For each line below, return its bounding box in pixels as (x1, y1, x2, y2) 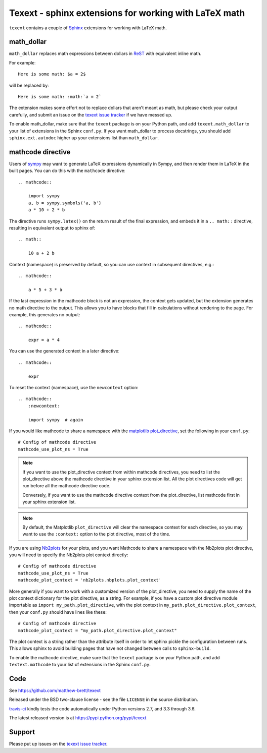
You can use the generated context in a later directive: (9, 348, 120, 354)
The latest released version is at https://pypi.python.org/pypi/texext (9, 715, 147, 721)
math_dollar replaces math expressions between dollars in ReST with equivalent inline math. (9, 51, 202, 57)
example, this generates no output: (9, 311, 80, 317)
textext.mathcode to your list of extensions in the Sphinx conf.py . (9, 662, 151, 668)
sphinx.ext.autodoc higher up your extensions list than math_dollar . (9, 134, 159, 141)
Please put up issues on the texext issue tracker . (9, 741, 108, 747)
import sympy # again (28, 417, 84, 422)
